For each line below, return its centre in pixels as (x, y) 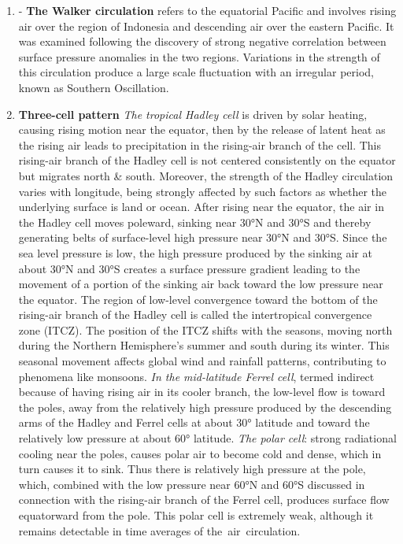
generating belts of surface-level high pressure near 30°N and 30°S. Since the (203, 237)
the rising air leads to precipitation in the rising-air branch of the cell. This (200, 144)
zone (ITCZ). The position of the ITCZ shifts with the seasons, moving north (205, 329)
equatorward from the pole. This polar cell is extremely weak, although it (196, 515)
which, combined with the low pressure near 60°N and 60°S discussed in (192, 484)
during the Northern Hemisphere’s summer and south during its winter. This (204, 345)
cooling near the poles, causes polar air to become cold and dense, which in (200, 453)
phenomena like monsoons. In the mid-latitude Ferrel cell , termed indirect (196, 376)
